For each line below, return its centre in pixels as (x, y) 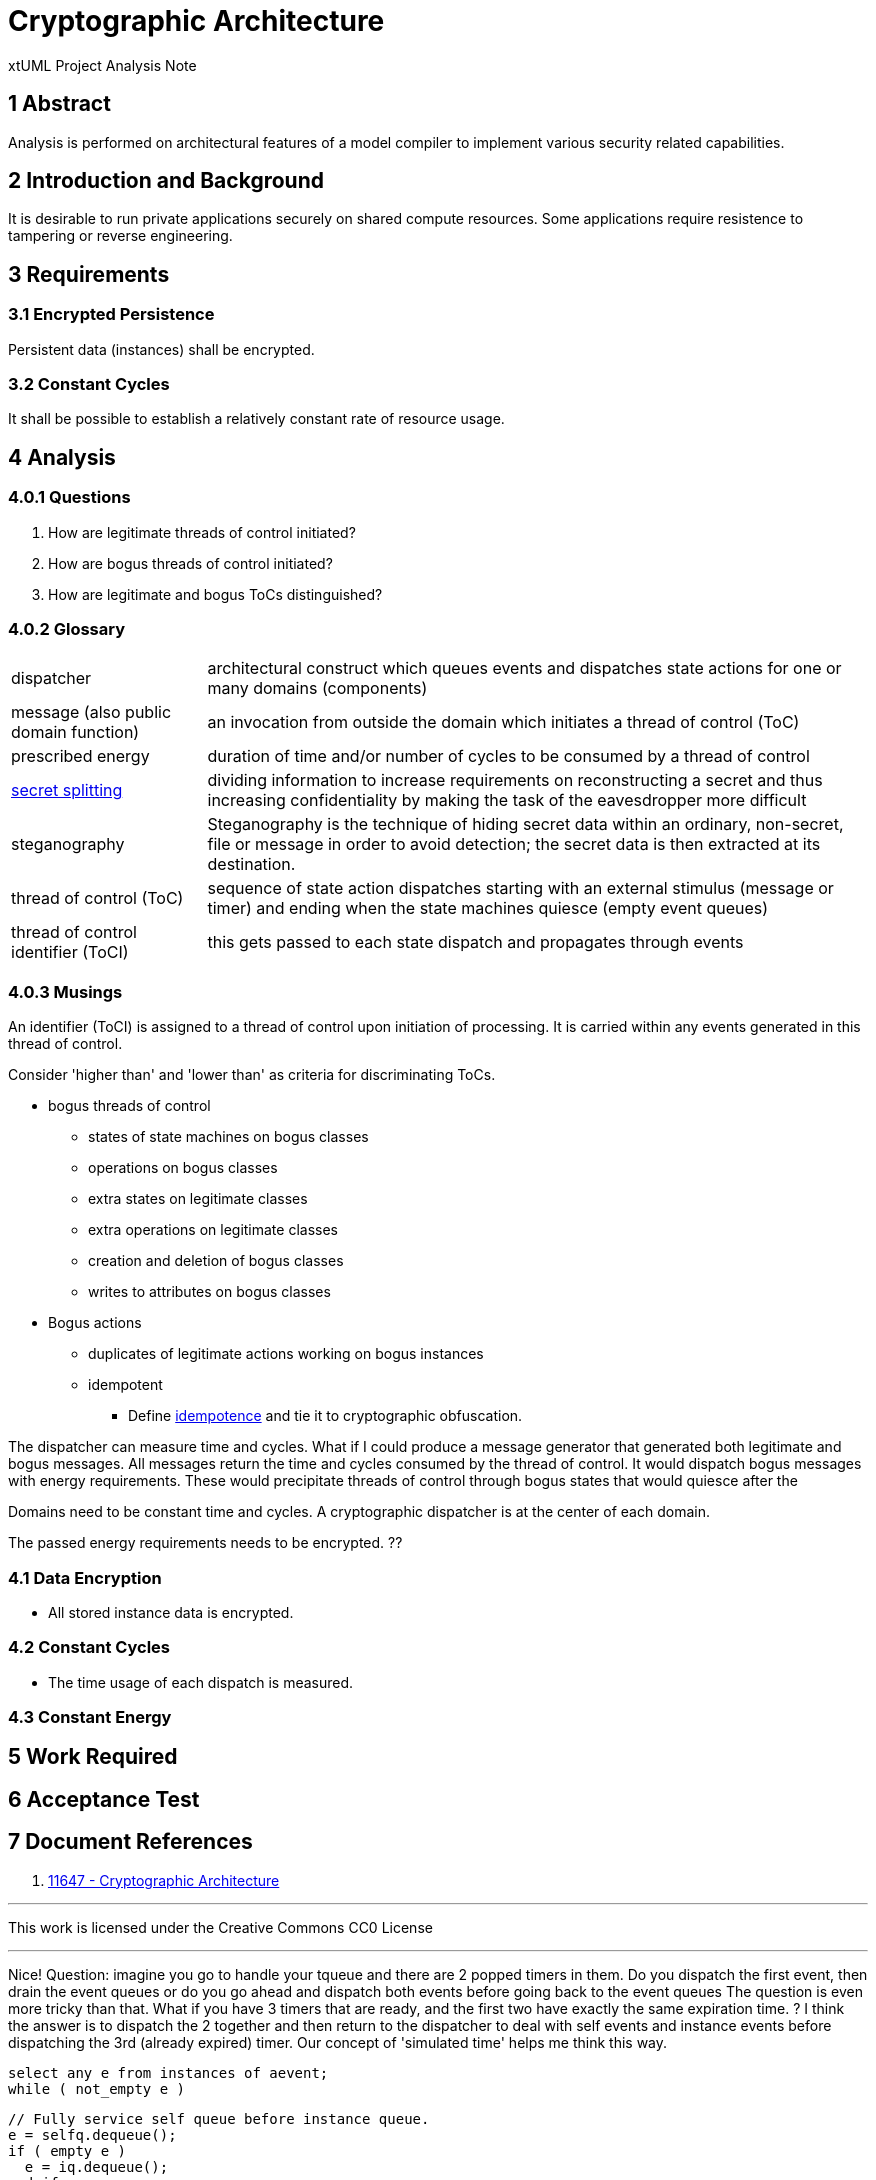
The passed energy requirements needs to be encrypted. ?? (205, 1543)
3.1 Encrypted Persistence (111, 314)
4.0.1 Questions (69, 497)
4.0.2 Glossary (67, 629)
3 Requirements (89, 274)
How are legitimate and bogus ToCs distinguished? (215, 594)
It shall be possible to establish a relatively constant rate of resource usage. (256, 419)
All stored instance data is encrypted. (171, 1612)
